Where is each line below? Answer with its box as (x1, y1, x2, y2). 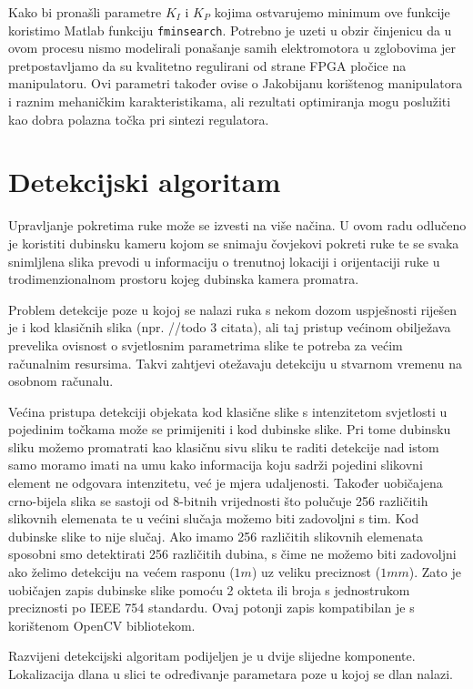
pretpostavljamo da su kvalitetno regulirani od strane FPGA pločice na (8, 56, 407, 75)
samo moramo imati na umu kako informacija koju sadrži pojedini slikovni (8, 455, 423, 474)
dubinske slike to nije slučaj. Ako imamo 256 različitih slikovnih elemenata (8, 526, 424, 545)
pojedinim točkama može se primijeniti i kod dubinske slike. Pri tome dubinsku (8, 420, 451, 439)
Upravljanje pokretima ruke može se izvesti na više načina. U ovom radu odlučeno (8, 216, 467, 235)
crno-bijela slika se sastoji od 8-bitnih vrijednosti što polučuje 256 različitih (8, 491, 428, 510)
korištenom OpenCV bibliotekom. (8, 615, 196, 634)
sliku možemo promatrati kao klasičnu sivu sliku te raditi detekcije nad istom (8, 437, 439, 456)
